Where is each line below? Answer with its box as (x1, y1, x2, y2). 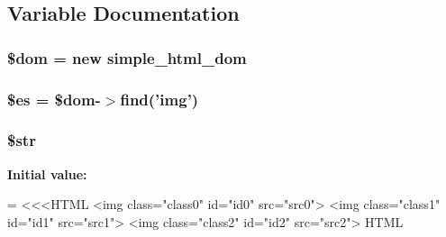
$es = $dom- (7, 87, 101, 110)
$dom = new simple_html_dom (7, 46, 247, 68)
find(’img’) (120, 87, 199, 110)
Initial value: (7, 164, 87, 183)
